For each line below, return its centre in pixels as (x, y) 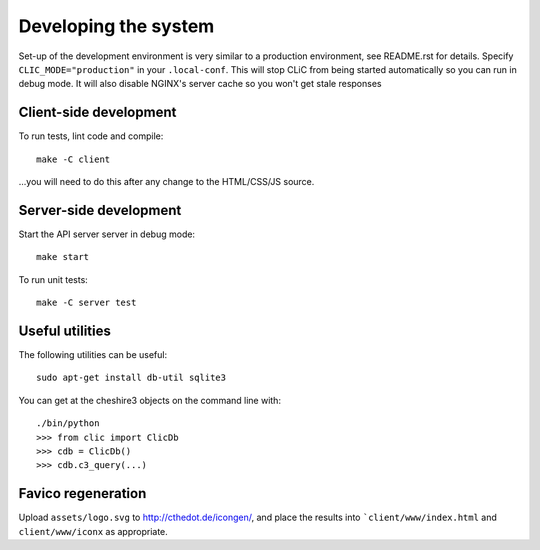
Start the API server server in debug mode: (106, 234)
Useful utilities (65, 330)
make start (63, 257)
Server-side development (100, 210)
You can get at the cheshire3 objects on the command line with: (150, 400)
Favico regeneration (82, 493)
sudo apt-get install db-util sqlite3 (131, 378)
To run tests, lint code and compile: (91, 136)
